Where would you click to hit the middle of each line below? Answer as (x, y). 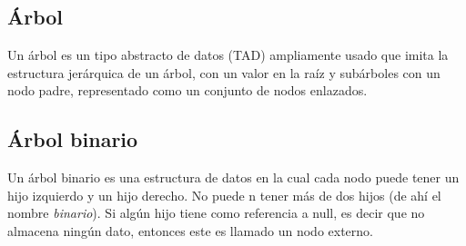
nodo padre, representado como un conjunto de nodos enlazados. (187, 90)
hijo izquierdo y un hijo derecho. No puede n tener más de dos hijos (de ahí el (224, 195)
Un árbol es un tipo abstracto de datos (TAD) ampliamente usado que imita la (228, 55)
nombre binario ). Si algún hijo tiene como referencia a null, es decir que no (216, 213)
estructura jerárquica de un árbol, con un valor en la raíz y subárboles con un (224, 72)
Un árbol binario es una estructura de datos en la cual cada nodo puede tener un (233, 177)
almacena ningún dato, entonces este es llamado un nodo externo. (190, 230)
